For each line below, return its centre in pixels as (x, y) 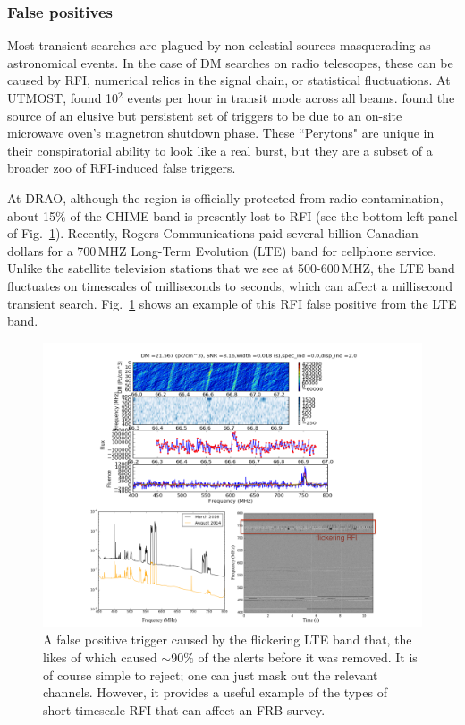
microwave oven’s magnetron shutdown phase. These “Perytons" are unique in (221, 133)
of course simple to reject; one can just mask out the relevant (211, 674)
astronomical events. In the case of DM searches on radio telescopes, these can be (230, 62)
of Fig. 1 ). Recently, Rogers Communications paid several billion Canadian (213, 233)
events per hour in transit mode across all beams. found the (291, 98)
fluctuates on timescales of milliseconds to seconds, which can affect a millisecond (230, 285)
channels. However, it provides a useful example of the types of (215, 692)
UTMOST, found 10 (63, 98)
